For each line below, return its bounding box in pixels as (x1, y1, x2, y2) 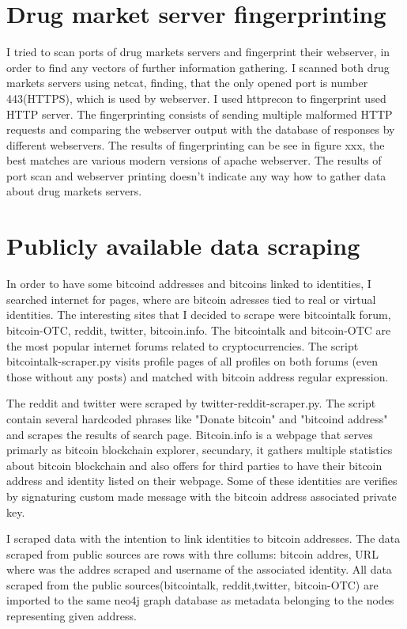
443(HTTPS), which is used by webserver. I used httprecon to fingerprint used (6, 89, 386, 106)
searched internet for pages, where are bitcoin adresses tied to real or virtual (6, 290, 376, 307)
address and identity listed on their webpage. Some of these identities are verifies (6, 472, 398, 489)
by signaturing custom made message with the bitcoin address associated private (6, 487, 397, 504)
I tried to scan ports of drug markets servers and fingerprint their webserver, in (6, 44, 390, 60)
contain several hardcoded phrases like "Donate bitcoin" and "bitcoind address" (6, 410, 388, 426)
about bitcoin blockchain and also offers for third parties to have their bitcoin (6, 457, 383, 473)
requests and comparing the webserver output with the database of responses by (6, 121, 395, 138)
